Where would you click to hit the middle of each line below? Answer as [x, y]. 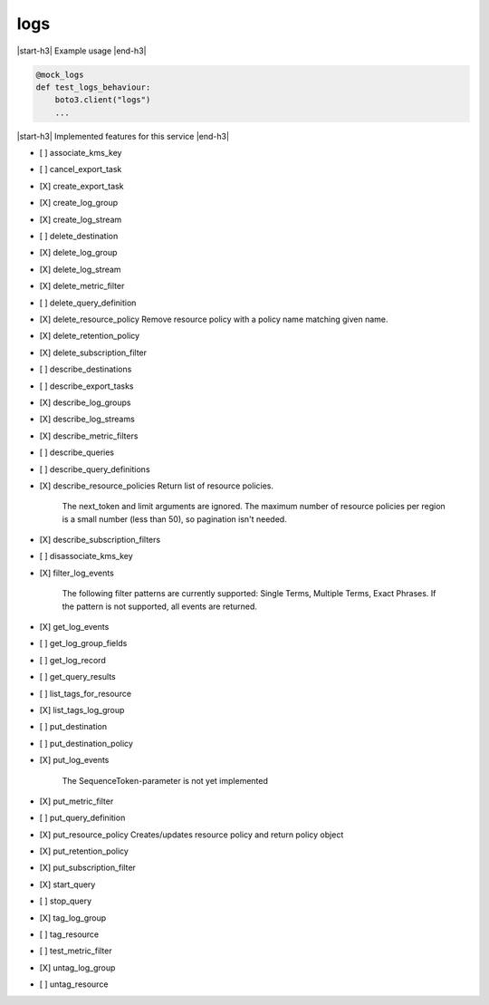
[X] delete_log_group [78, 253]
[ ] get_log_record [72, 660]
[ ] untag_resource [74, 984]
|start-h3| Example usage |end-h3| [81, 51]
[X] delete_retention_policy [90, 336]
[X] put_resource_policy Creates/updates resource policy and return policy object [192, 835]
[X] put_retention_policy [84, 851]
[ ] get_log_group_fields [83, 643]
